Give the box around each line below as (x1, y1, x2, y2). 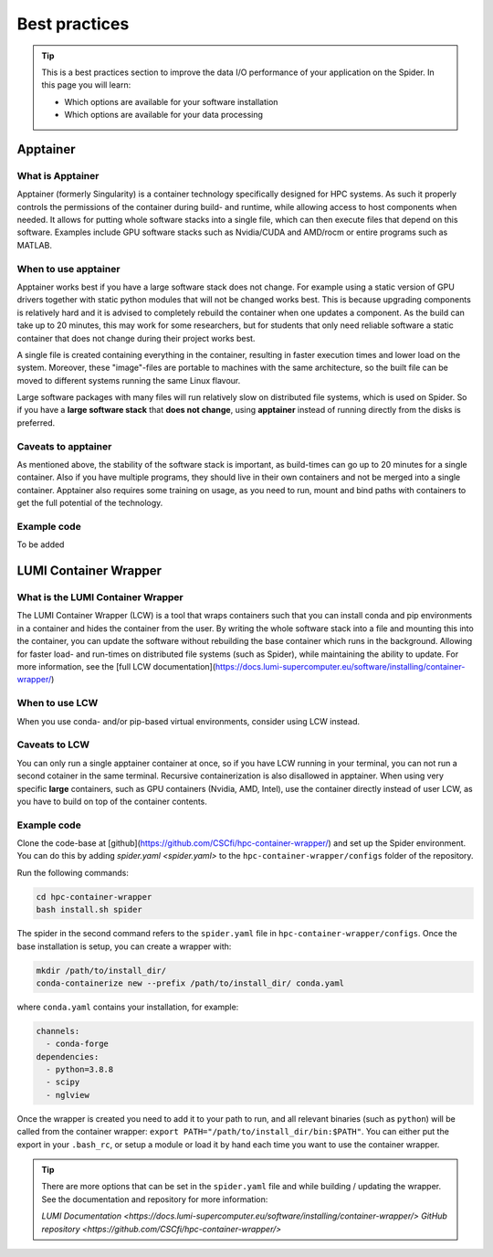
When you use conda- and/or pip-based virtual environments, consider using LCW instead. (16, 715, 361, 726)
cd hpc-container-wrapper (36, 892, 152, 902)
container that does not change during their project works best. (16, 333, 256, 343)
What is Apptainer (16, 169, 100, 182)
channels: (36, 1026, 80, 1036)
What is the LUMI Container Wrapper (16, 591, 184, 604)
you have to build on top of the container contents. (16, 796, 207, 807)
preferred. (16, 417, 56, 428)
